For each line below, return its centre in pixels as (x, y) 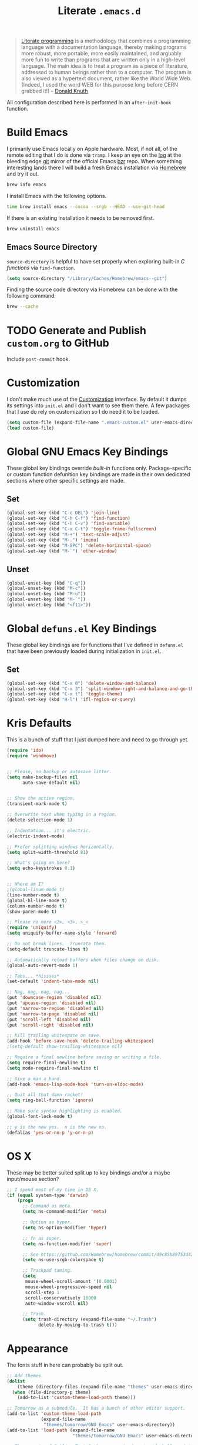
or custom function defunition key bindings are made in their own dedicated (98, 474)
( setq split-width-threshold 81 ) (48, 852)
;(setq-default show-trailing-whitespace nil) (65, 1047)
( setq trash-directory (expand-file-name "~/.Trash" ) (90, 1319)
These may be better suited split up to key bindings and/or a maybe (88, 1172)
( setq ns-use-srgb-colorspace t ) (63, 1260)
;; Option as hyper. (47, 1222)
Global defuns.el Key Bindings (82, 629)
